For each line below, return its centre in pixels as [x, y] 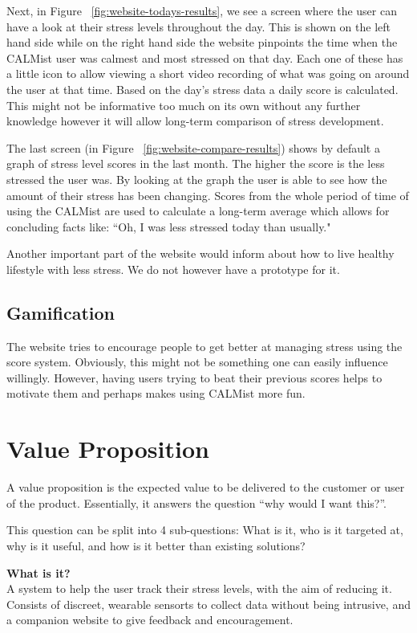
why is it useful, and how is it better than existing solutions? [156, 545]
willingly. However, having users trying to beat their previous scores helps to [194, 377]
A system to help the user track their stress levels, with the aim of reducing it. [199, 588]
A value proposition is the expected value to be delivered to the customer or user [206, 487]
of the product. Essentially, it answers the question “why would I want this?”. [197, 502]
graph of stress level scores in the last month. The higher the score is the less [196, 163]
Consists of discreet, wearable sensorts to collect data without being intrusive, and [208, 604]
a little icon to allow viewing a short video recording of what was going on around [208, 74]
